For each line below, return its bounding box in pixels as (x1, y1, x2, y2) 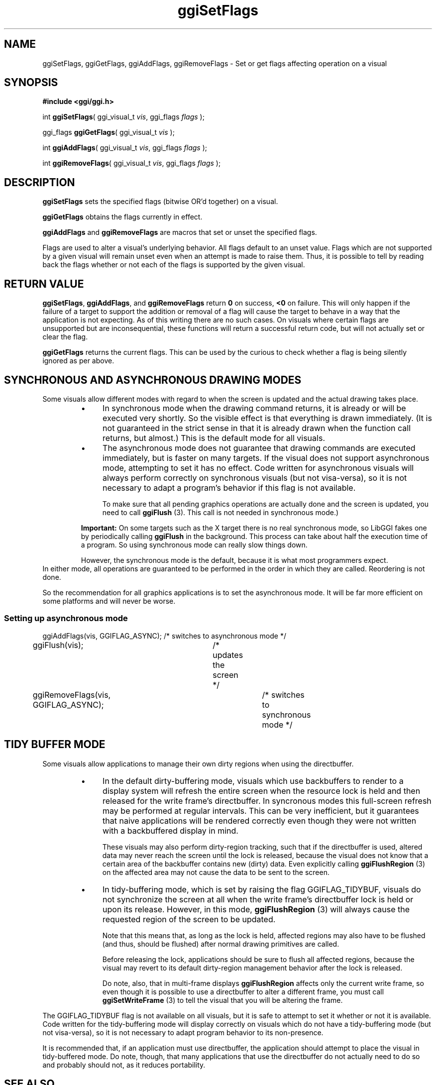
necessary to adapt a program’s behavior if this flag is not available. (103, 482, 356, 493)
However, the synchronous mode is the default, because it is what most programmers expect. (81, 555, 388, 564)
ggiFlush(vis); (32, 640, 84, 650)
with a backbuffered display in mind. (103, 825, 238, 836)
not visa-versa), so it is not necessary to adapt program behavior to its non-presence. (42, 1028, 324, 1037)
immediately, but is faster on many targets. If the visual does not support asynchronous (103, 452, 430, 463)
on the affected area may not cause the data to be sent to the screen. (102, 868, 329, 876)
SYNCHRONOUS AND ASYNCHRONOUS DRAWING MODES (4, 373, 302, 386)
